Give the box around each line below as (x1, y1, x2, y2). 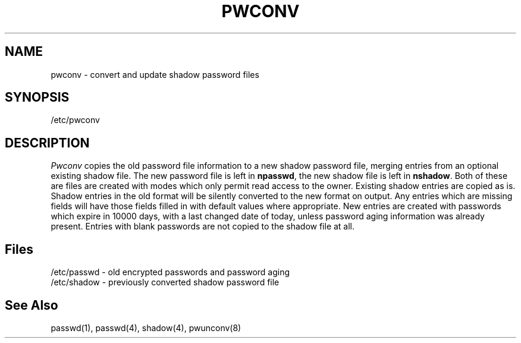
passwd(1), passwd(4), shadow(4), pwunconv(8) (51, 322, 241, 333)
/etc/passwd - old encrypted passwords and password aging (51, 267, 290, 278)
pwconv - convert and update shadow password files (51, 69, 259, 80)
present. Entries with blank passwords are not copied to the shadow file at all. (51, 221, 355, 232)
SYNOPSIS (5, 90, 70, 105)
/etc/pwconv (51, 115, 100, 125)
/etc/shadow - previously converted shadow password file (51, 277, 280, 288)
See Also (5, 297, 58, 313)
